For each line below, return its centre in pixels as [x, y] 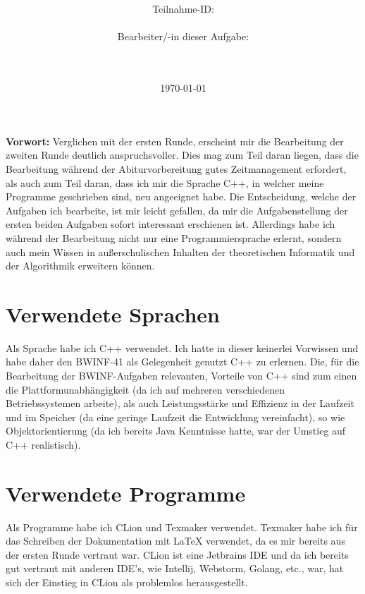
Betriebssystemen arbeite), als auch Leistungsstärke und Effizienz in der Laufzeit [180, 403]
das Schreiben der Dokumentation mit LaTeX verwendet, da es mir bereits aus [175, 541]
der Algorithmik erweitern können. [80, 266]
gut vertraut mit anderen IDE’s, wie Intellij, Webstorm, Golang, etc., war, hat [175, 568]
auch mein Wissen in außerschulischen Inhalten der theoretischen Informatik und [180, 251]
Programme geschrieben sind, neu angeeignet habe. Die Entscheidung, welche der [181, 196]
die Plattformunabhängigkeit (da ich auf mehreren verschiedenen [145, 389]
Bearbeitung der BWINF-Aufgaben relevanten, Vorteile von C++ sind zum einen [181, 375]
